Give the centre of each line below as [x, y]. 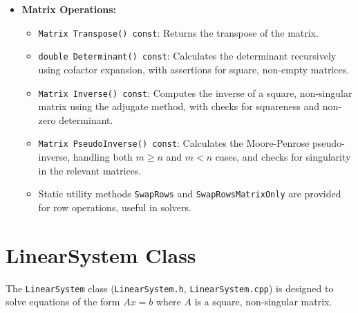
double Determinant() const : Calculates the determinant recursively [187, 56]
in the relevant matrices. [90, 170]
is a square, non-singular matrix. [263, 302]
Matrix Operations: [69, 9]
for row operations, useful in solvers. [115, 207]
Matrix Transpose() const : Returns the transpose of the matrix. [178, 32]
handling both [103, 156]
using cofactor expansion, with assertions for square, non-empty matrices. [194, 69]
